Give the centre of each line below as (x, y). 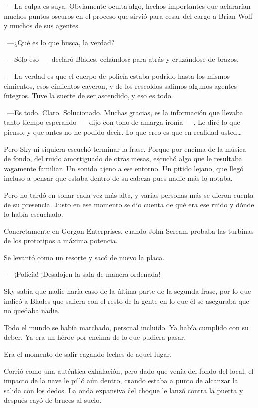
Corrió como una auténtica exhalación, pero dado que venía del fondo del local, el (129, 370)
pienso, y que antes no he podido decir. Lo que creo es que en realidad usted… (123, 131)
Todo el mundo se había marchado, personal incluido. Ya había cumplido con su (126, 327)
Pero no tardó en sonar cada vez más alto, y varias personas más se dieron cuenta (129, 194)
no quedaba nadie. (32, 310)
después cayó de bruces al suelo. (53, 400)
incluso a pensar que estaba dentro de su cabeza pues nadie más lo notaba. (118, 178)
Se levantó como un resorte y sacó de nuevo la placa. (84, 257)
